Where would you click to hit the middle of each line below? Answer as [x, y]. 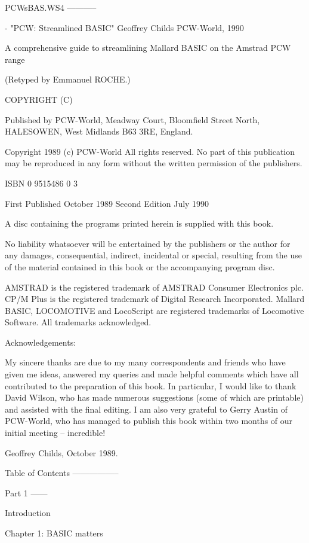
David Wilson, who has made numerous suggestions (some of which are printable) [154, 397]
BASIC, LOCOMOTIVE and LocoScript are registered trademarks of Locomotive [154, 310]
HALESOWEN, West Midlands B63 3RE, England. [99, 131]
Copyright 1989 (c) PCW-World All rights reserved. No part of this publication [150, 151]
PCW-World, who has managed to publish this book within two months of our [149, 421]
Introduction [28, 513]
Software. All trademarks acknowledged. [78, 322]
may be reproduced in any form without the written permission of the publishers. [154, 163]
